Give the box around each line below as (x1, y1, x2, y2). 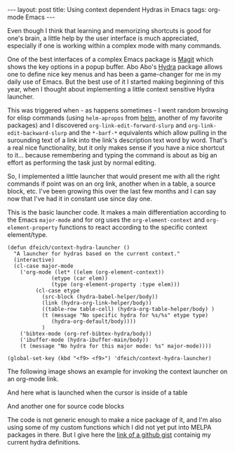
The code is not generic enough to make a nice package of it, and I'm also (7, 416, 222, 423)
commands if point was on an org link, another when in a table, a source (7, 179, 216, 188)
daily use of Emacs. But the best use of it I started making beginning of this (7, 77, 224, 86)
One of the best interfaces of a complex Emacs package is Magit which (7, 55, 214, 63)
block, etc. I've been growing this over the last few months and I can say (7, 187, 217, 195)
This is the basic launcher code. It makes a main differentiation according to (7, 208, 227, 216)
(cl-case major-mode (13, 262, 74, 269)
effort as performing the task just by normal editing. (7, 158, 156, 167)
